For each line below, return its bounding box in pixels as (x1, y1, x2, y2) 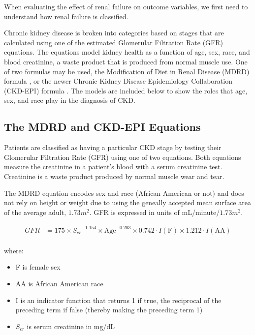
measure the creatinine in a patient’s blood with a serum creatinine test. (4, 161, 223, 172)
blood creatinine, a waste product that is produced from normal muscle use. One (4, 56, 248, 66)
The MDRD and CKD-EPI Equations (4, 119, 201, 134)
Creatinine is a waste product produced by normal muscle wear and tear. (4, 171, 224, 181)
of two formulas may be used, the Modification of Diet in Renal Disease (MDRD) (4, 66, 250, 76)
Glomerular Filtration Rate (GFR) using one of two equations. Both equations (4, 152, 241, 162)
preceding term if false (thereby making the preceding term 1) (15, 305, 203, 315)
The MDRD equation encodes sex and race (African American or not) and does (4, 187, 244, 198)
